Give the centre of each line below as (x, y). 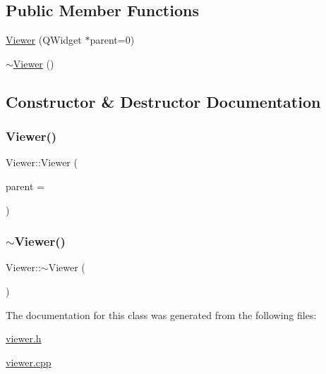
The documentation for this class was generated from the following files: (161, 314)
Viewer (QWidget (44, 40)
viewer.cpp (29, 362)
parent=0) (112, 40)
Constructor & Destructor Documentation (163, 101)
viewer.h (24, 338)
